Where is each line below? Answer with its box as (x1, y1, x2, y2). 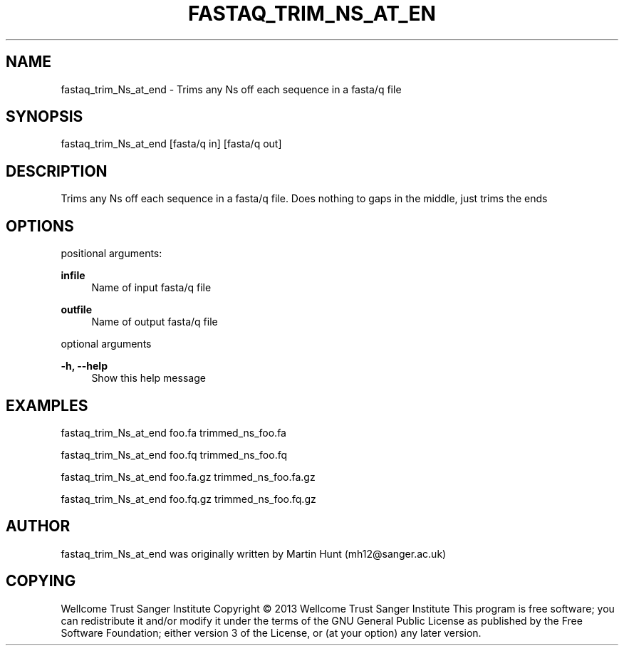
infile (61, 269, 85, 282)
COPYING (6, 572, 76, 590)
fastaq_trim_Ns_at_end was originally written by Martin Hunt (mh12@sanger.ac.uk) (61, 547, 447, 560)
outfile (61, 303, 92, 316)
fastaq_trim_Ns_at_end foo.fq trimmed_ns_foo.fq (61, 448, 288, 461)
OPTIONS (6, 217, 74, 235)
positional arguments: (61, 247, 162, 260)
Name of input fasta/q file (91, 281, 212, 294)
